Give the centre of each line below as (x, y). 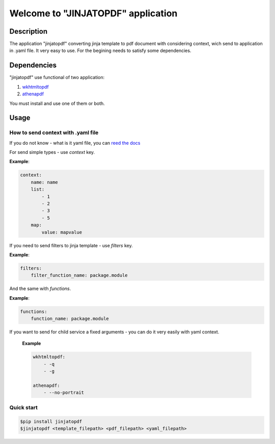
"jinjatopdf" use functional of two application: (57, 77)
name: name (44, 182)
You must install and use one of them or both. (57, 103)
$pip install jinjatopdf (51, 421)
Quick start (24, 407)
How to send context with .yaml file (54, 133)
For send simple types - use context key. (52, 152)
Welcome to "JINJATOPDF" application (93, 13)
